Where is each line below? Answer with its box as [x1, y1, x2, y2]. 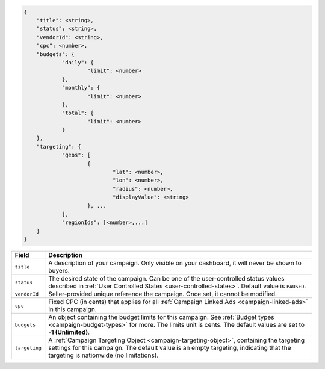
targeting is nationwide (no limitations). [48, 351, 159, 359]
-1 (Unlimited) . [48, 328, 90, 336]
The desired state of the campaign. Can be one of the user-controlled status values [48, 274, 285, 283]
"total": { [61, 110, 94, 117]
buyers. [48, 267, 70, 275]
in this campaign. [48, 305, 97, 314]
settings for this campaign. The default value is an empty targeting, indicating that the [48, 344, 291, 352]
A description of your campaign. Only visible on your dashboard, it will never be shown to [48, 259, 302, 267]
